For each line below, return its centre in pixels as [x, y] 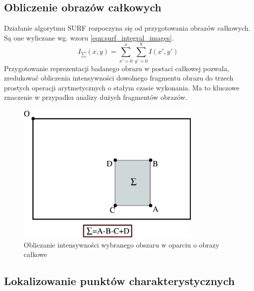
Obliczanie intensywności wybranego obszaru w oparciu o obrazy [122, 244]
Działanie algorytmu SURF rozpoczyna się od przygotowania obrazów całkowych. [127, 28]
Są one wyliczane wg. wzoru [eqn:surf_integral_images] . [89, 37]
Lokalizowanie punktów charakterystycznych [119, 281]
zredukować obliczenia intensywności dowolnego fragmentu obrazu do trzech [119, 78]
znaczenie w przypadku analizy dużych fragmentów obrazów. [96, 97]
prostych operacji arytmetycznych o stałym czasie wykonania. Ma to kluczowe [122, 87]
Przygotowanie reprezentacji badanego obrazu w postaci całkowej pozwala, [117, 68]
